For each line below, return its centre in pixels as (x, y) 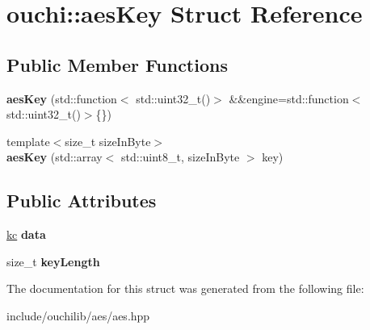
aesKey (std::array (55, 157)
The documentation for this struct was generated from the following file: (185, 288)
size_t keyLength (53, 261)
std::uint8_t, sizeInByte (181, 157)
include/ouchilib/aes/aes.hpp (78, 315)
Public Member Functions (117, 64)
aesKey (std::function (62, 98)
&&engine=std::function (289, 98)
